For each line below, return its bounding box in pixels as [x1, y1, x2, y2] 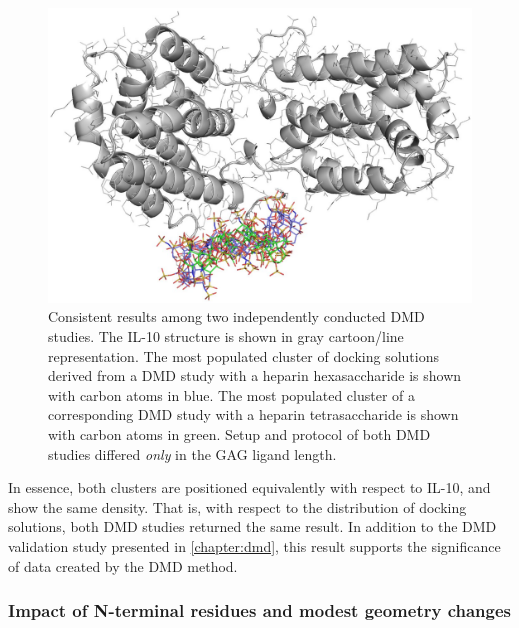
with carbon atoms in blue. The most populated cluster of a [48, 384, 416, 405]
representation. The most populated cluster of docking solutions [48, 345, 439, 366]
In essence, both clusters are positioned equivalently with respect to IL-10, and [8, 477, 491, 498]
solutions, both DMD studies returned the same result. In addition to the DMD [8, 516, 497, 537]
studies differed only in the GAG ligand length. [48, 443, 337, 464]
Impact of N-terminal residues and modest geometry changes [8, 598, 511, 623]
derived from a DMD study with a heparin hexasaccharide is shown [48, 365, 462, 386]
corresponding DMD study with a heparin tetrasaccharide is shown [48, 404, 459, 425]
